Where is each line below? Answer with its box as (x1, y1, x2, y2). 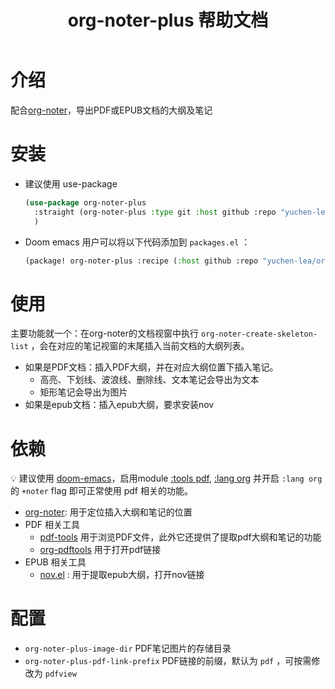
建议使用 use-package (24, 177, 118, 190)
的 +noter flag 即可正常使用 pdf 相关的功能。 (10, 485, 193, 497)
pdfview (44, 669, 77, 680)
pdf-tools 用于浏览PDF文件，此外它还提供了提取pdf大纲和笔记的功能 (39, 531, 322, 543)
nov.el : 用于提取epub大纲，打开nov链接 (39, 569, 205, 581)
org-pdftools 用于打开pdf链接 (39, 544, 162, 556)
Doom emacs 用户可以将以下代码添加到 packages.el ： (24, 236, 251, 248)
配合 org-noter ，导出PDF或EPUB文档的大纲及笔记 (10, 104, 213, 116)
